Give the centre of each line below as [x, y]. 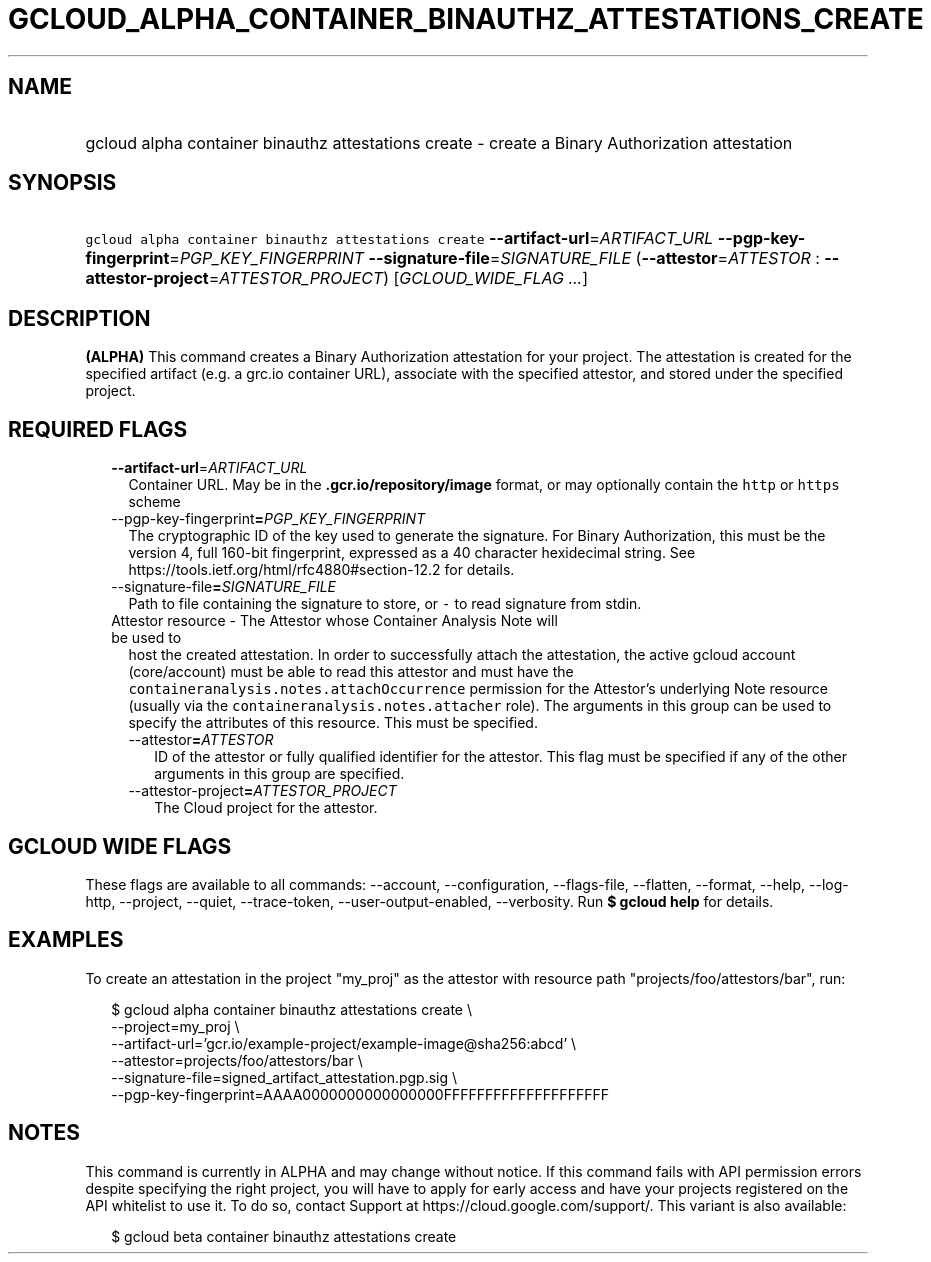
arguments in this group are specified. [279, 774]
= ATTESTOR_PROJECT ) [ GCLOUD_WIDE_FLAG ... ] [398, 278]
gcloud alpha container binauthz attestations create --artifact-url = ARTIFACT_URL [399, 238]
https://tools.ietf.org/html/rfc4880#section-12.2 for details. [321, 570]
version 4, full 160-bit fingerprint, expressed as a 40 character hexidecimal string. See [412, 553]
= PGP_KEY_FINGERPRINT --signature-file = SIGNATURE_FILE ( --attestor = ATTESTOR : [494, 258]
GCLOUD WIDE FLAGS [120, 846]
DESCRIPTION [79, 318]
